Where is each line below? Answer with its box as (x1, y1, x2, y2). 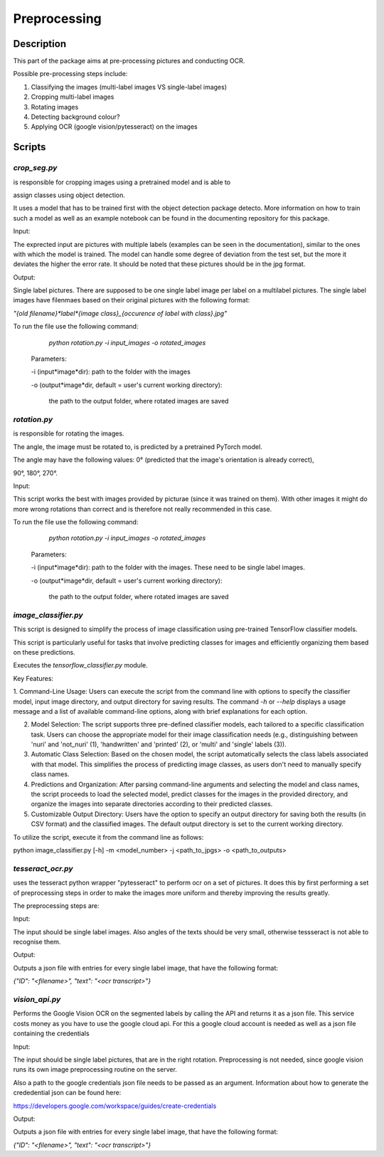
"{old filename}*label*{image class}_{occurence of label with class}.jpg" (13, 309, 228, 317)
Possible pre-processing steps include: (13, 70, 128, 78)
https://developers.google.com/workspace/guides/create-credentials (13, 1101, 217, 1110)
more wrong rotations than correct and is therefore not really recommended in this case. (13, 504, 272, 513)
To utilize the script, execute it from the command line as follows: (13, 833, 204, 841)
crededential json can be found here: (13, 1089, 122, 1097)
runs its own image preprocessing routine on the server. (13, 1065, 178, 1074)
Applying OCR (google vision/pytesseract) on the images (31, 122, 198, 131)
